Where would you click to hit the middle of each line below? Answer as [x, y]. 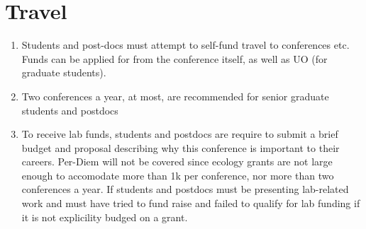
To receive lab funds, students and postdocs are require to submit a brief [180, 134]
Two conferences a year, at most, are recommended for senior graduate [175, 96]
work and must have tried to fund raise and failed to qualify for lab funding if [191, 203]
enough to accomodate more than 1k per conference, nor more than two [178, 175]
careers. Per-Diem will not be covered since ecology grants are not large [177, 162]
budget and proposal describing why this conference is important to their [181, 147]
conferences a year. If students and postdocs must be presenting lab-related [185, 189]
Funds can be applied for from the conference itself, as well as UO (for [174, 58]
